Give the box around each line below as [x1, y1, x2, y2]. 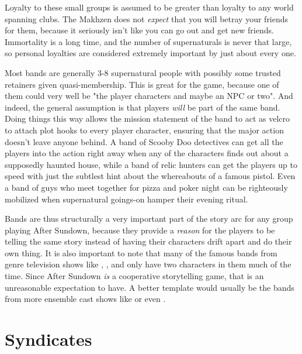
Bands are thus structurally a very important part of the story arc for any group [5, 212, 293, 225]
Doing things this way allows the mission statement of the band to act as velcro [5, 112, 290, 125]
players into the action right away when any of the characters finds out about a [5, 147, 289, 159]
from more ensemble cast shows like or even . [5, 293, 166, 305]
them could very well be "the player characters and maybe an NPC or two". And [5, 90, 293, 102]
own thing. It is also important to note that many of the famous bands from [5, 246, 277, 259]
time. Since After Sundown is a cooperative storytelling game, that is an [5, 270, 264, 282]
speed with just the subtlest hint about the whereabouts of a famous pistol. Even [5, 170, 296, 182]
